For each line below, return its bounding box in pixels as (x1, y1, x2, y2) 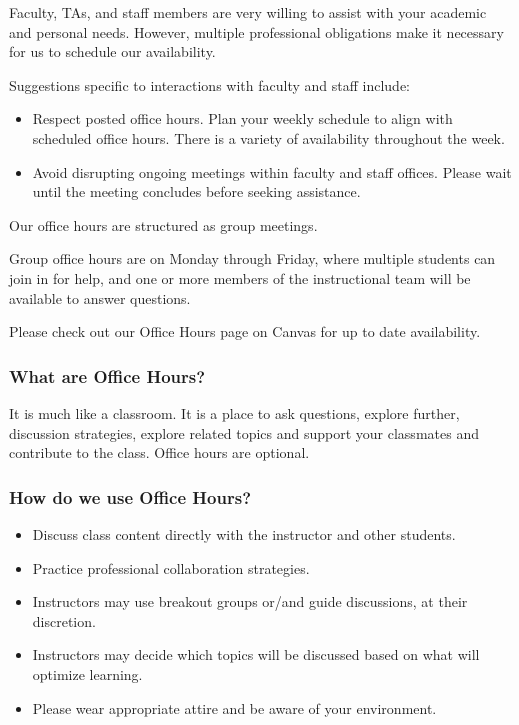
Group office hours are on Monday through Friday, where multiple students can (9, 248, 496, 269)
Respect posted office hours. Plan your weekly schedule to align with (32, 108, 453, 129)
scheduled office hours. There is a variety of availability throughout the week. (32, 127, 505, 148)
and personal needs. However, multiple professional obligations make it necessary (9, 21, 504, 42)
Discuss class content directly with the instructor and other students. (32, 523, 456, 544)
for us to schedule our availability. (9, 41, 216, 62)
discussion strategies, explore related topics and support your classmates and (9, 422, 479, 443)
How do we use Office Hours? (9, 484, 252, 509)
